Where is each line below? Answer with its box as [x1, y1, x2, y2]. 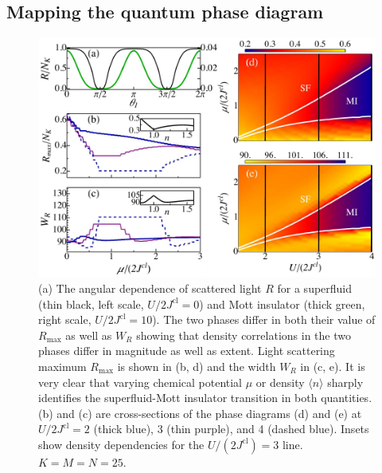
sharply [327, 373, 364, 390]
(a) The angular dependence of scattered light [38, 279, 262, 296]
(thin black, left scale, [38, 295, 144, 312]
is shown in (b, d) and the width [117, 357, 276, 374]
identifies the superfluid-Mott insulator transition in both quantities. [38, 389, 372, 406]
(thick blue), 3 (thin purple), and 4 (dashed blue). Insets [93, 420, 369, 437]
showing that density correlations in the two [136, 326, 351, 343]
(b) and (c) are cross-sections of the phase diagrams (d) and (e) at [38, 404, 362, 421]
